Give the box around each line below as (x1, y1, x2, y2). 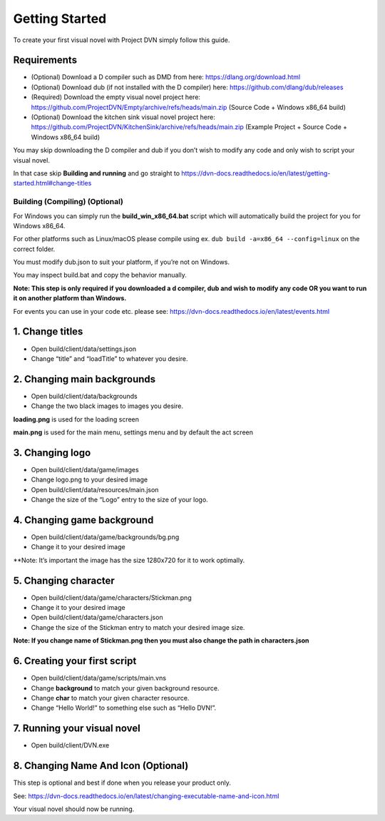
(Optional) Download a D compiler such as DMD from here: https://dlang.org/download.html (31, 73, 301, 81)
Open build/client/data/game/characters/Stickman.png (31, 593, 192, 602)
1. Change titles (13, 325, 83, 338)
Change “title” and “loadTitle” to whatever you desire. (31, 354, 188, 363)
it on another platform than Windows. (13, 294, 127, 302)
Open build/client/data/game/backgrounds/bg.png (31, 532, 180, 541)
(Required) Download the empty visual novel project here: (31, 93, 201, 101)
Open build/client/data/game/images (31, 465, 139, 474)
